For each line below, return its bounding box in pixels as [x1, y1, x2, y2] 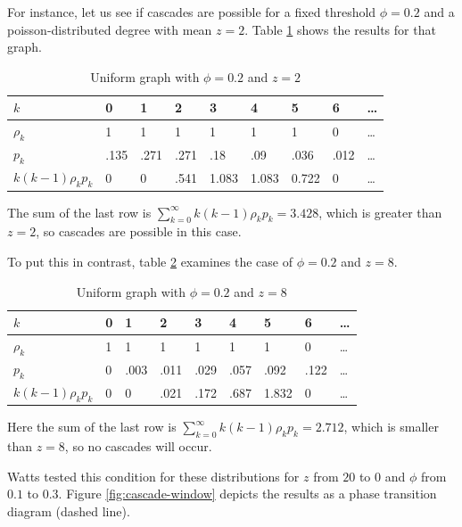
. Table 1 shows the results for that [244, 20, 436, 38]
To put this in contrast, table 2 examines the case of [7, 252, 293, 270]
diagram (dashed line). [7, 502, 130, 520]
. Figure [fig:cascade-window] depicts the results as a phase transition [58, 484, 437, 503]
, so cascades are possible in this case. [36, 222, 242, 241]
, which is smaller [343, 417, 439, 436]
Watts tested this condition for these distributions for [7, 466, 300, 485]
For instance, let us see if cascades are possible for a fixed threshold [7, 3, 376, 21]
